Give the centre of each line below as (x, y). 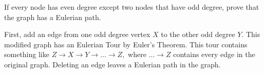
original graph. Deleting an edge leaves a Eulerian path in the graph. (112, 64)
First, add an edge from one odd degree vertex (77, 34)
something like (27, 54)
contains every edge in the (214, 54)
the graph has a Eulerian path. (53, 17)
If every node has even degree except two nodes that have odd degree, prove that (132, 7)
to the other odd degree (198, 34)
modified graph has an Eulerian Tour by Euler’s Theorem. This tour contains (126, 44)
